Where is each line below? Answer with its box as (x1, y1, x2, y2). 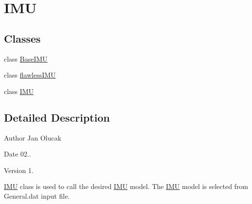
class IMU (4, 86, 34, 96)
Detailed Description (4, 110, 110, 125)
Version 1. (4, 165, 34, 175)
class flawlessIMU (4, 70, 56, 80)
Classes (4, 31, 41, 46)
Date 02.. (4, 149, 31, 159)
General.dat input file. (4, 190, 70, 201)
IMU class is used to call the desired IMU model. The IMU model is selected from (4, 181, 249, 191)
